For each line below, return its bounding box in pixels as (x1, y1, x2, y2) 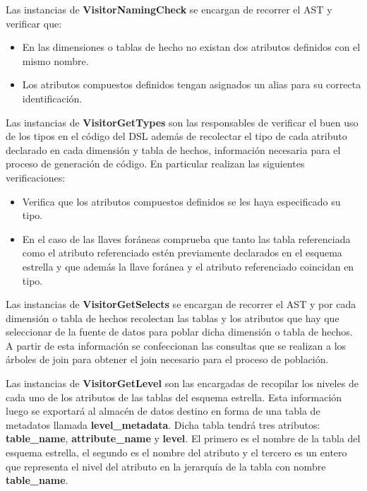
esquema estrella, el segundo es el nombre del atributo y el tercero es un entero (6, 445, 347, 460)
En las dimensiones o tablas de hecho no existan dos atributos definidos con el (22, 40, 361, 54)
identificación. (22, 90, 83, 105)
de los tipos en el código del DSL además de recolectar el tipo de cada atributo (6, 129, 347, 143)
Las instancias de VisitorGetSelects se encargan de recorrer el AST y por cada (6, 297, 356, 312)
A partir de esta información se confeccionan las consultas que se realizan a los (6, 338, 347, 353)
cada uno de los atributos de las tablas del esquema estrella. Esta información (6, 389, 342, 404)
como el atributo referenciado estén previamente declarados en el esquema (22, 245, 342, 260)
